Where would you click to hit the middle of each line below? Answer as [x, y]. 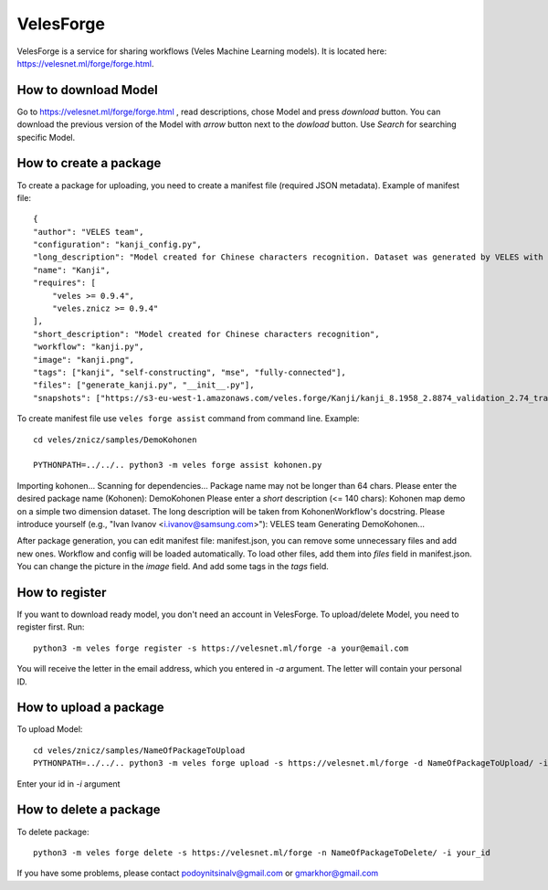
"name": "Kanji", [72, 270]
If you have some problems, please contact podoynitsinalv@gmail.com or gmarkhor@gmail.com [198, 874]
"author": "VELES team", [89, 232]
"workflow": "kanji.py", [89, 347]
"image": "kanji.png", [84, 360]
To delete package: [53, 832]
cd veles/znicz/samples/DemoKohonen [115, 440]
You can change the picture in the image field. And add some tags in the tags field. [173, 567]
